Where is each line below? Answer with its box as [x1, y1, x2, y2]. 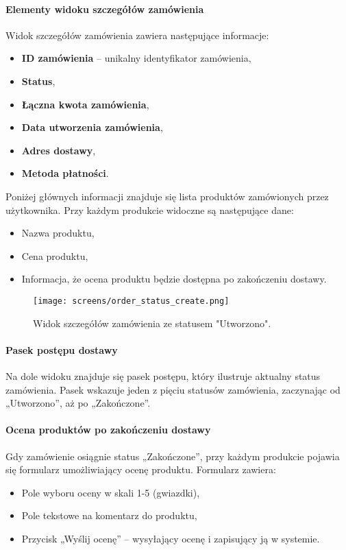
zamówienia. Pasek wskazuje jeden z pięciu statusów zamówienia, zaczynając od [5, 382, 341, 396]
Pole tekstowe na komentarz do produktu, [21, 508, 197, 523]
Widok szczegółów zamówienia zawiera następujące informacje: [5, 27, 269, 42]
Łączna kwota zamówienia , [21, 97, 149, 111]
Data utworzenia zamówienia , [21, 120, 163, 134]
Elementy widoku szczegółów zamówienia [5, 1, 204, 16]
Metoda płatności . [21, 166, 109, 180]
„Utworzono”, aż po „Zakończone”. [5, 396, 151, 410]
